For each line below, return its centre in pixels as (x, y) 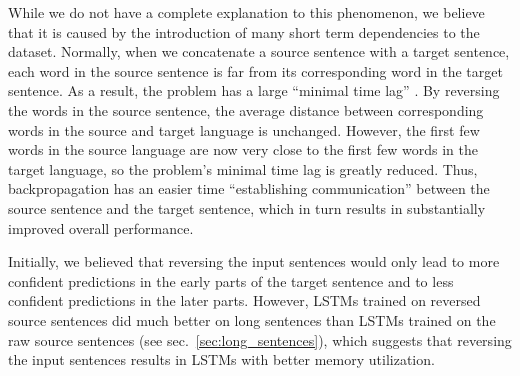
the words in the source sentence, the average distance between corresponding (246, 109)
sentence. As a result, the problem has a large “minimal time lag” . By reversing (254, 90)
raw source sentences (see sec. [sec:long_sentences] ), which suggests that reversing (260, 339)
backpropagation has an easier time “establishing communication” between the (249, 188)
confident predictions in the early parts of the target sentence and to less (231, 280)
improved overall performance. (101, 227)
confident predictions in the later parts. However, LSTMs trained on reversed (244, 300)
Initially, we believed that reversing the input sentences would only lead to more (254, 261)
